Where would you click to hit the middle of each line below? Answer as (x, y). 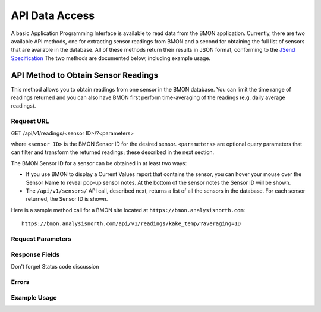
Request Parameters (41, 239)
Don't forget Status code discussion (55, 266)
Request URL (30, 121)
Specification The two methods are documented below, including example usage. (111, 58)
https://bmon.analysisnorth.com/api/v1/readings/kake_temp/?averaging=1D (131, 224)
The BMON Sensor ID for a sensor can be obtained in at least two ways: (99, 163)
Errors (20, 282)
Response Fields (35, 254)
